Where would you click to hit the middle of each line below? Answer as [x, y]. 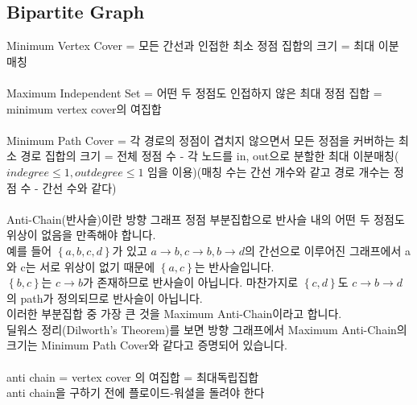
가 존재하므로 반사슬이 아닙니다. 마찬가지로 [190, 282]
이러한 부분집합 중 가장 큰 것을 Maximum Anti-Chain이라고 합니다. [174, 314]
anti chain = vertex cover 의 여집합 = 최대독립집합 [133, 376]
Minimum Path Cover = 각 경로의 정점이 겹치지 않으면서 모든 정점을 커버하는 [201, 140]
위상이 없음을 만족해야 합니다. [81, 235]
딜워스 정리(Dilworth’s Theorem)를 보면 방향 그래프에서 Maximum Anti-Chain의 [207, 329]
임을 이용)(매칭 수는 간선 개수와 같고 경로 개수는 [269, 171]
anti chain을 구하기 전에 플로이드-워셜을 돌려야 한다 [136, 393]
